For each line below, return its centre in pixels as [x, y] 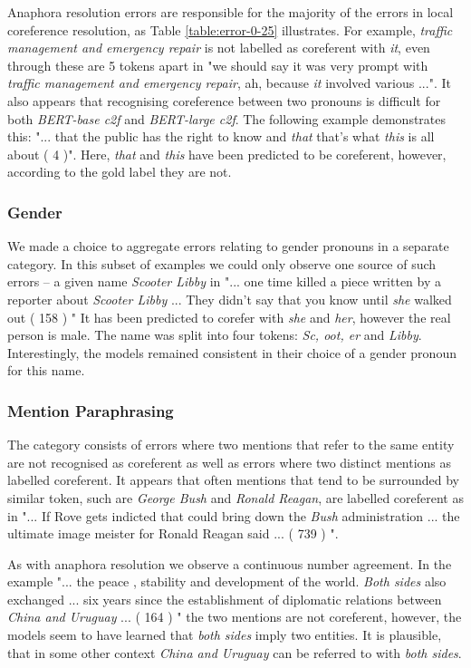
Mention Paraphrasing [91, 410]
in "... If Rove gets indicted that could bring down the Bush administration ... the [234, 515]
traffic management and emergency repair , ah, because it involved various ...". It [229, 83]
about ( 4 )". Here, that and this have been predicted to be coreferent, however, [227, 154]
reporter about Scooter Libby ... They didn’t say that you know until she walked [230, 299]
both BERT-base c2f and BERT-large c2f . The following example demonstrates [227, 118]
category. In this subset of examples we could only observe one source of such [222, 263]
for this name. [46, 370]
